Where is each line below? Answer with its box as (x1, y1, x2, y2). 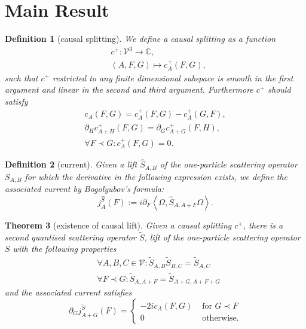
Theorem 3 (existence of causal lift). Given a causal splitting (5, 218, 232, 231)
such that (5, 71, 38, 84)
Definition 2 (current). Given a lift (5, 158, 137, 170)
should (268, 83, 291, 96)
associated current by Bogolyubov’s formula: (5, 182, 164, 195)
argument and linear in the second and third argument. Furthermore (5, 83, 253, 96)
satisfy (5, 95, 28, 107)
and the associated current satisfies (5, 286, 132, 298)
